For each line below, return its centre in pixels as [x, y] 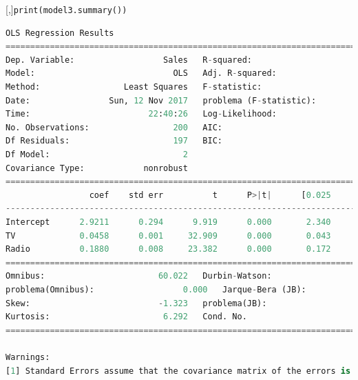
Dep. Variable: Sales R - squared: [129, 60]
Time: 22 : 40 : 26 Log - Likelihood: [141, 114]
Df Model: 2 [97, 154]
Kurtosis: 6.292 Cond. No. [126, 317]
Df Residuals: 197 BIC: [114, 141]
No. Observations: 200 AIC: [114, 127]
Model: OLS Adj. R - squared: [141, 73]
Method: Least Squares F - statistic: [134, 87]
